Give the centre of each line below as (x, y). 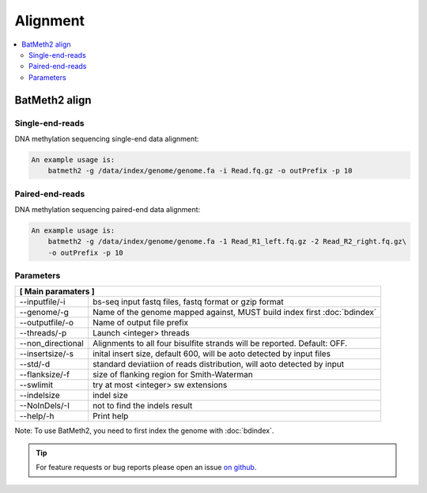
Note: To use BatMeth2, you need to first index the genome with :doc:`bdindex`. (144, 430)
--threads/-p (43, 333)
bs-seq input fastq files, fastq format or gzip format (188, 302)
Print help (110, 416)
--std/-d (35, 364)
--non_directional (52, 343)
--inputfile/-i (42, 302)
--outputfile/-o (47, 323)
